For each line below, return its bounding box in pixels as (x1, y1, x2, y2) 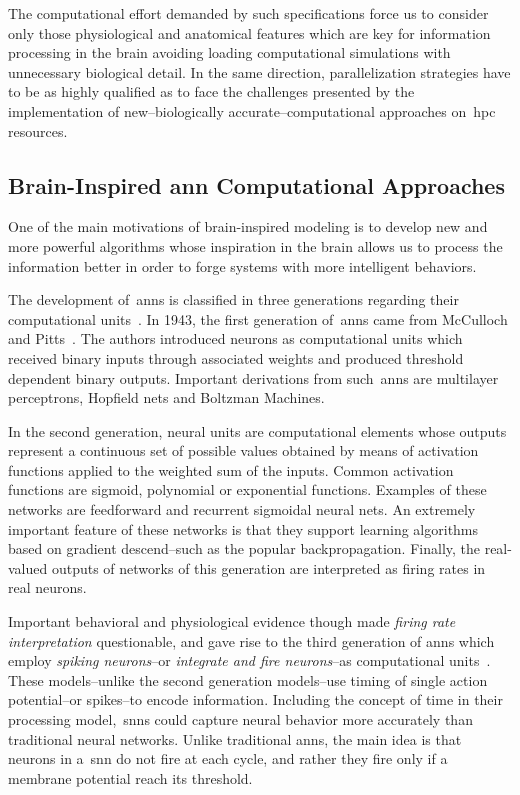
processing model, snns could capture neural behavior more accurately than (8, 709, 473, 730)
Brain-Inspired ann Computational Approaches (8, 169, 505, 200)
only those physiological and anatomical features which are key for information (8, 22, 491, 43)
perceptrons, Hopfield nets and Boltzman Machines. (8, 387, 325, 408)
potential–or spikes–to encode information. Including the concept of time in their (8, 689, 503, 710)
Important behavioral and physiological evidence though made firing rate (8, 611, 456, 632)
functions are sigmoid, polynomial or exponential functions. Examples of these (8, 479, 487, 500)
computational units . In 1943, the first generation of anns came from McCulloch (8, 308, 508, 329)
